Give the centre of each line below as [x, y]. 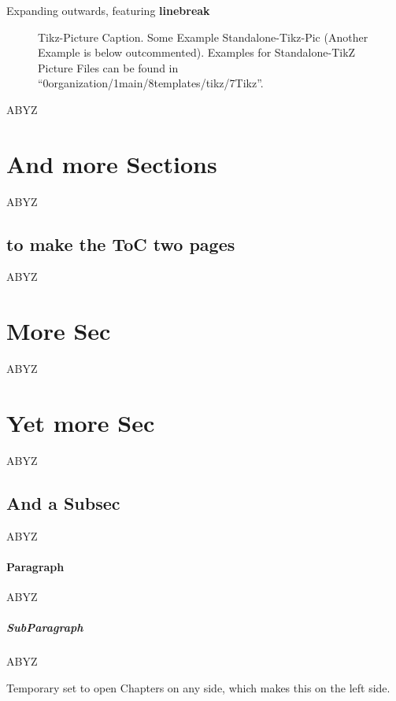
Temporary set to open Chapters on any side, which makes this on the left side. [198, 687]
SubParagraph [45, 627]
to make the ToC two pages [121, 244]
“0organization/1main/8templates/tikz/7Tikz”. [151, 83]
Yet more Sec [81, 422]
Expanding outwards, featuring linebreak [108, 10]
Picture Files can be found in [108, 67]
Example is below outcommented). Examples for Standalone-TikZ [197, 52]
